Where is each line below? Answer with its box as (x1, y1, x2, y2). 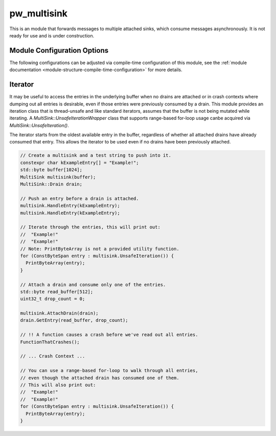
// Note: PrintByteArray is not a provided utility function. (20, 246, 179, 252)
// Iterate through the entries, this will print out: (20, 224, 160, 230)
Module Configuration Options (9, 46, 109, 55)
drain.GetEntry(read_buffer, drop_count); (20, 318, 128, 323)
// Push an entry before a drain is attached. (20, 195, 139, 201)
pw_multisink (9, 8, 68, 19)
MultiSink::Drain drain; (20, 181, 83, 187)
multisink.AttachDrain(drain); (20, 310, 99, 316)
